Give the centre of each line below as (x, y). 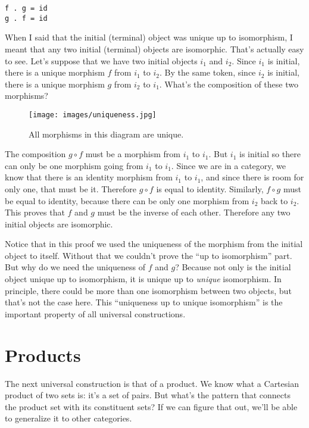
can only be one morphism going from (74, 165)
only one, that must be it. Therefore (71, 188)
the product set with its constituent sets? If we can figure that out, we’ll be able (151, 406)
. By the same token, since (208, 72)
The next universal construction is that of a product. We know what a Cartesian (152, 383)
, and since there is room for (252, 177)
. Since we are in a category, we (228, 165)
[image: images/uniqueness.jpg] (93, 115)
